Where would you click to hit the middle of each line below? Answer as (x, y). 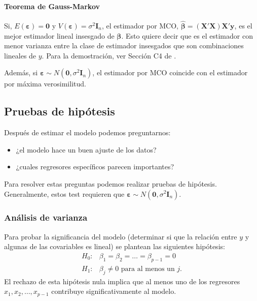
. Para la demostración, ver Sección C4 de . (109, 55)
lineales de (20, 55)
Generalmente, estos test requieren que (64, 193)
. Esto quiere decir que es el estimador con (187, 35)
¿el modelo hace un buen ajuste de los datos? (86, 149)
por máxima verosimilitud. (45, 84)
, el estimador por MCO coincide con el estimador (170, 72)
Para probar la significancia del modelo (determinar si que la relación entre (121, 236)
